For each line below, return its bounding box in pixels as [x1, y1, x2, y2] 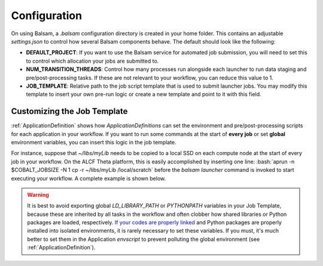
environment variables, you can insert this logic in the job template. [11, 138, 176, 146]
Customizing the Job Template [11, 106, 128, 116]
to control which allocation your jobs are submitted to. [26, 57, 159, 64]
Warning [27, 191, 49, 198]
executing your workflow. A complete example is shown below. [11, 175, 166, 182]
